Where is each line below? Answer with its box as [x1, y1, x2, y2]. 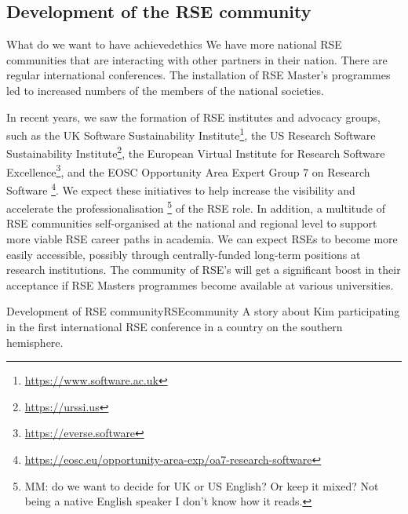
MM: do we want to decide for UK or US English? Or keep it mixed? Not [24, 477, 379, 494]
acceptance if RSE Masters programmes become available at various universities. [6, 276, 394, 293]
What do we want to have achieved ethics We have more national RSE [6, 36, 342, 53]
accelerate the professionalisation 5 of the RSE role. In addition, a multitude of [6, 198, 386, 216]
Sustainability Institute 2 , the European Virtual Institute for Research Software [6, 143, 385, 162]
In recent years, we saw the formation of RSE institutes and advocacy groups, [6, 108, 381, 125]
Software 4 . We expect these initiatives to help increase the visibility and [6, 179, 355, 198]
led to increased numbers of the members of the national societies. [6, 82, 324, 98]
